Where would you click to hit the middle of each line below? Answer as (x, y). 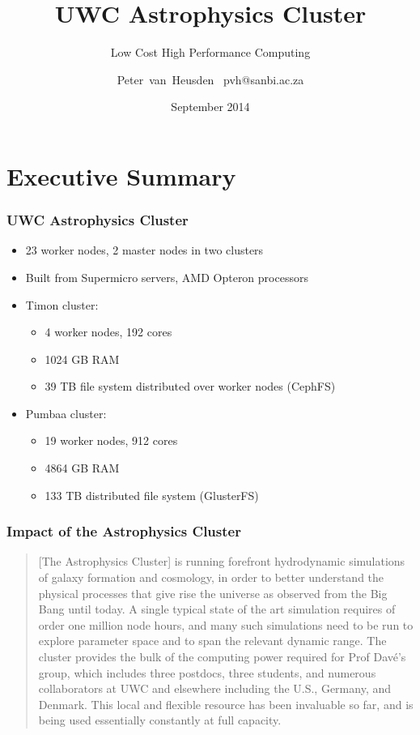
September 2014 (210, 107)
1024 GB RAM (82, 359)
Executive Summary (121, 175)
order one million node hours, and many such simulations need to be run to (226, 624)
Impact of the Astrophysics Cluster (124, 531)
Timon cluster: (62, 304)
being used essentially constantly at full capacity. (160, 720)
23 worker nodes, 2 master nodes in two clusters (144, 250)
